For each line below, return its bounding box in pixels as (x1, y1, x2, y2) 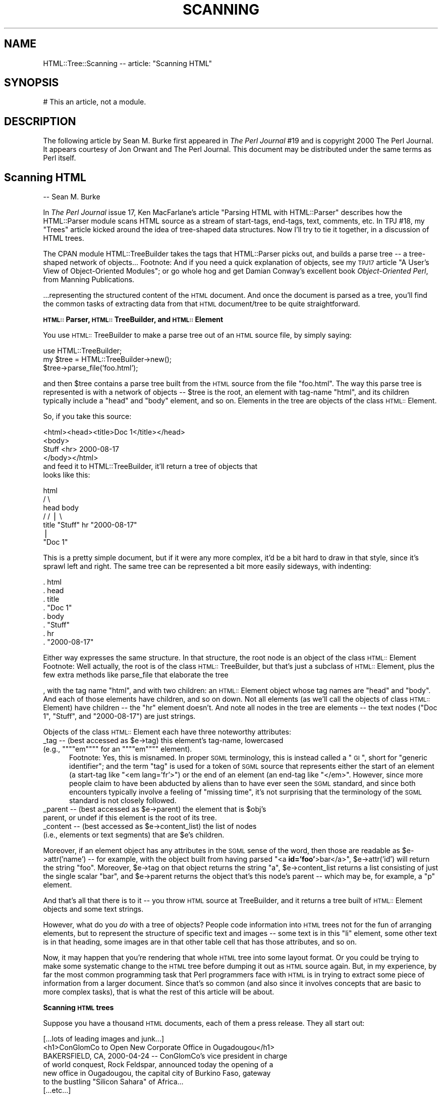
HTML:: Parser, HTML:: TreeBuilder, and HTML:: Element (43, 315, 224, 324)
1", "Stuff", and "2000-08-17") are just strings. (43, 712, 196, 721)
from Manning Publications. (43, 275, 135, 284)
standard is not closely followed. (69, 796, 177, 805)
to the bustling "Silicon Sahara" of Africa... (43, 1077, 184, 1086)
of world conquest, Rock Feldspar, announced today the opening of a (43, 1060, 273, 1069)
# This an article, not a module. (43, 97, 146, 107)
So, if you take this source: (43, 412, 132, 421)
